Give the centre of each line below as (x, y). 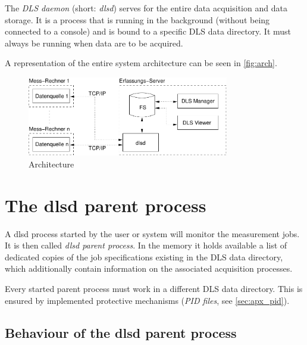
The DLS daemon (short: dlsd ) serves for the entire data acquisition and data (146, 8)
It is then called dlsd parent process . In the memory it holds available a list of (146, 245)
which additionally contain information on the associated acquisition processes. (149, 268)
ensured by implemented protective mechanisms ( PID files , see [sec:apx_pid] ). (147, 300)
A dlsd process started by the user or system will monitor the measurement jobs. (152, 233)
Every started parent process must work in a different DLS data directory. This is (154, 289)
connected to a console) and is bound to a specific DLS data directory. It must (148, 31)
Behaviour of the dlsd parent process (121, 332)
